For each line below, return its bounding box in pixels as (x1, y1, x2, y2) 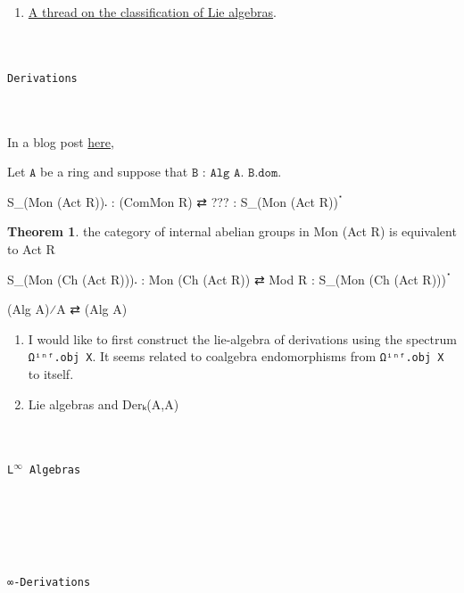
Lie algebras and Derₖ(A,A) (28, 394, 179, 413)
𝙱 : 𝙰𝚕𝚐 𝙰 (191, 167, 241, 180)
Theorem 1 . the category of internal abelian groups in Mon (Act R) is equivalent (7, 222, 457, 241)
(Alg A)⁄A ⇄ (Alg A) (7, 300, 128, 318)
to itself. (28, 365, 74, 383)
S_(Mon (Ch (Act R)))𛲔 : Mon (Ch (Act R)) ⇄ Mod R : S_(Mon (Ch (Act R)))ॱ (7, 269, 452, 288)
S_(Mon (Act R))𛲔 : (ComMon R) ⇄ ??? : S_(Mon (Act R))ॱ (7, 192, 344, 210)
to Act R (7, 240, 55, 258)
